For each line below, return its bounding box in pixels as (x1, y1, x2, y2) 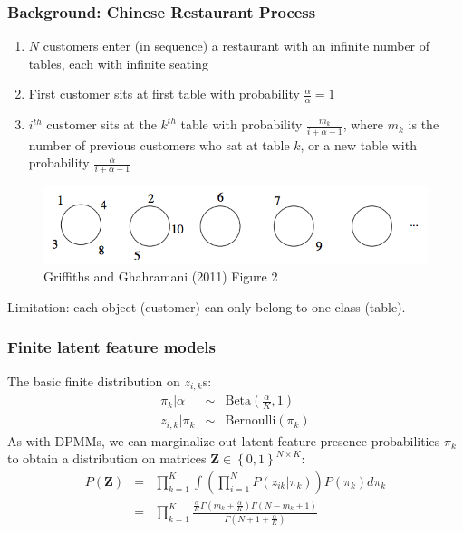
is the (408, 115, 439, 134)
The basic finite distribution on (7, 371, 180, 390)
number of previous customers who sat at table (28, 135, 290, 154)
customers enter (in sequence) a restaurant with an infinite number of (43, 36, 430, 55)
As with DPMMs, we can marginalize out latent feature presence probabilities (7, 431, 440, 450)
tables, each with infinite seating (28, 53, 208, 72)
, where (342, 115, 384, 134)
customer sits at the (46, 115, 157, 134)
